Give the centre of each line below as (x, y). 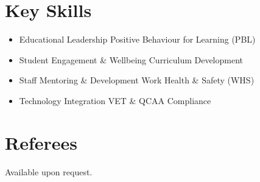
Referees (41, 142)
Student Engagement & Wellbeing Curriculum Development (131, 59)
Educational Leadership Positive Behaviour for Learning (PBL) (137, 39)
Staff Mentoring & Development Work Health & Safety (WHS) (137, 80)
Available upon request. (49, 171)
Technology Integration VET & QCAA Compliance (115, 100)
